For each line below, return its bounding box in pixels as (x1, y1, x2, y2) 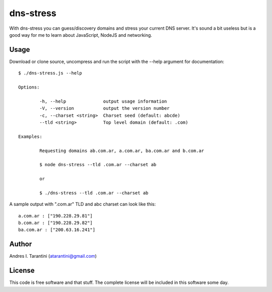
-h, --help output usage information (39, 98, 167, 104)
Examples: (18, 133, 42, 139)
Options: (18, 85, 40, 90)
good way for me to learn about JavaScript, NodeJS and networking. (9, 32, 152, 38)
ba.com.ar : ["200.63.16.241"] (18, 227, 96, 233)
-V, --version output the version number (39, 106, 170, 111)
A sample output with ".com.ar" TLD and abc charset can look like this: (9, 201, 156, 207)
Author (9, 240, 32, 249)
